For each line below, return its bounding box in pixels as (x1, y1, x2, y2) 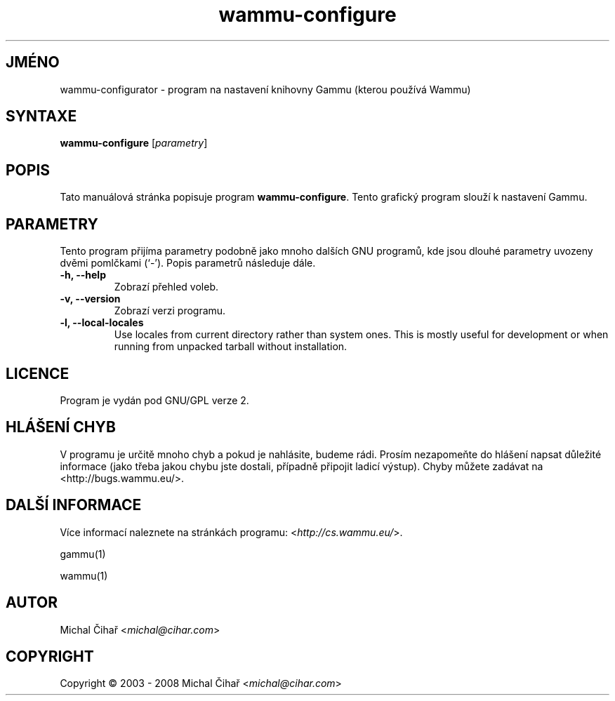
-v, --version (60, 293, 121, 305)
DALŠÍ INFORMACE (6, 496, 142, 514)
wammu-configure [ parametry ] (60, 137, 208, 149)
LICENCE (6, 364, 70, 382)
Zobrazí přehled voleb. (114, 281, 219, 293)
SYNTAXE (6, 107, 77, 126)
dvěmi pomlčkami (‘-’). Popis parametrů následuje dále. (60, 257, 316, 269)
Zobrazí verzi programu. (114, 305, 226, 317)
